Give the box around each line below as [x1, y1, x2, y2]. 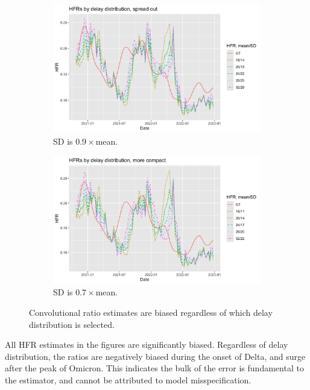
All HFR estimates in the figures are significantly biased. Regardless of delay [5, 338, 288, 351]
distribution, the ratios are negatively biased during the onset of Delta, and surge [5, 350, 306, 362]
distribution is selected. [29, 318, 115, 330]
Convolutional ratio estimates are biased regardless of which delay [29, 306, 273, 318]
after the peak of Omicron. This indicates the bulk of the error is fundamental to [5, 362, 304, 374]
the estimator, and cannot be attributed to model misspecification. [5, 373, 251, 386]
